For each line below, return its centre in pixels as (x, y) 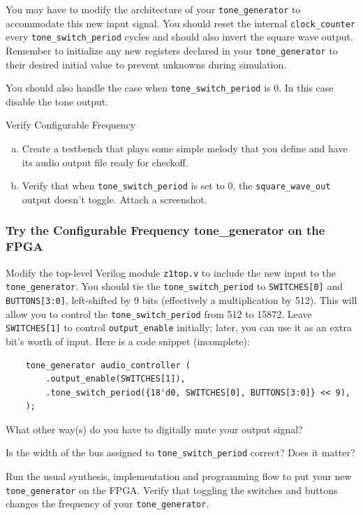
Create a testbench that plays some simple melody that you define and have (185, 148)
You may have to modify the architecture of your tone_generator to (153, 9)
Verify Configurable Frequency (71, 125)
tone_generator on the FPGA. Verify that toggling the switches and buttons (172, 489)
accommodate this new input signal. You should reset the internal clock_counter (181, 23)
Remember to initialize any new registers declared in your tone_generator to (172, 50)
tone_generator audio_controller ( (108, 365)
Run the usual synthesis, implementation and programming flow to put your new (179, 476)
